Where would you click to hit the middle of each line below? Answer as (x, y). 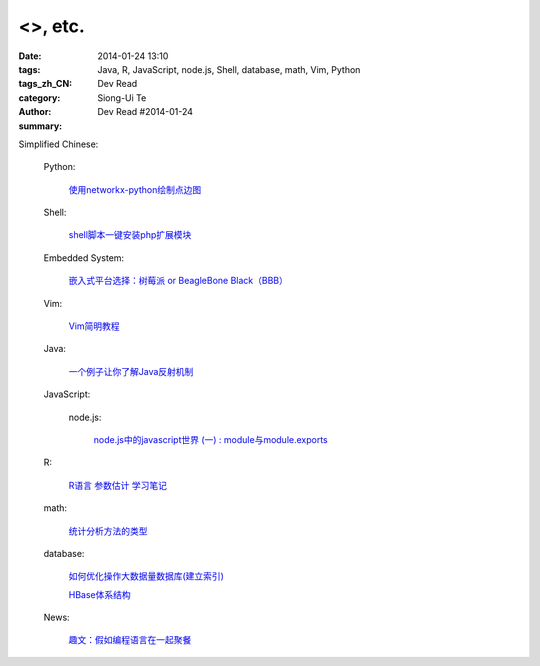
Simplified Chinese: (58, 144)
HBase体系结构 (99, 594)
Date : (30, 56)
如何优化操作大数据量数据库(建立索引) (146, 576)
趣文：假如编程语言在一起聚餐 (130, 640)
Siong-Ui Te (122, 97)
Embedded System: (84, 257)
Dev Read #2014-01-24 (145, 112)
